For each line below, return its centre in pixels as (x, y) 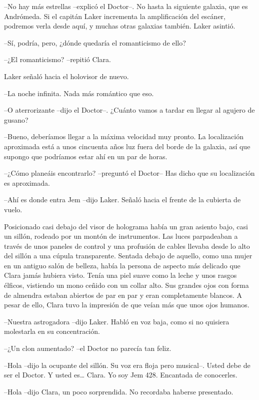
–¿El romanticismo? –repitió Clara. (57, 59)
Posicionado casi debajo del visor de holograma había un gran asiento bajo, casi (126, 226)
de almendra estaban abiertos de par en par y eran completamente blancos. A (123, 295)
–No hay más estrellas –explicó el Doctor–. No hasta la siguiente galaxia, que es (126, 6)
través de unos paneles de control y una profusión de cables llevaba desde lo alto (127, 246)
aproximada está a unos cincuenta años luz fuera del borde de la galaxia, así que (127, 146)
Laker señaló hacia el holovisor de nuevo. (66, 76)
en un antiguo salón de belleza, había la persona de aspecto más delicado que (122, 265)
